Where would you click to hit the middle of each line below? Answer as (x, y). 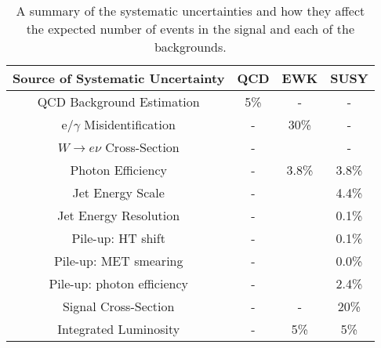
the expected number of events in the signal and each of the (190, 29)
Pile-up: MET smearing (118, 261)
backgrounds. (190, 47)
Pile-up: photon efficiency (118, 283)
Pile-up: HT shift (118, 238)
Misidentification (130, 124)
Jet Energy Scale (118, 192)
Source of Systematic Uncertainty (119, 78)
